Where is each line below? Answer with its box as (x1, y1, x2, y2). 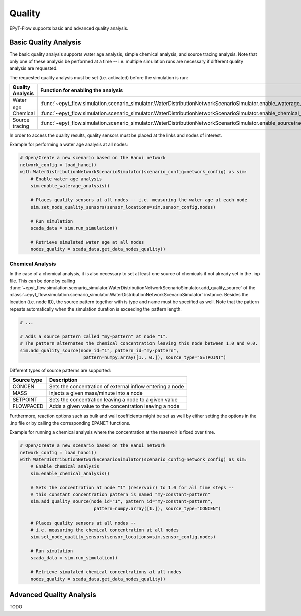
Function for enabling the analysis (40, 87, 123, 94)
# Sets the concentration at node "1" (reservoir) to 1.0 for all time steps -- (30, 485, 234, 490)
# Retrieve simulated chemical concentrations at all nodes (30, 569, 182, 575)
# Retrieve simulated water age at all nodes (30, 239, 144, 245)
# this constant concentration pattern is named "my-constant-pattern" (30, 491, 211, 497)
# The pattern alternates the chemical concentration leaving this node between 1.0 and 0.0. (20, 341, 258, 346)
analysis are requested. (9, 65, 58, 71)
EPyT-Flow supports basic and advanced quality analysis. (9, 25, 129, 31)
